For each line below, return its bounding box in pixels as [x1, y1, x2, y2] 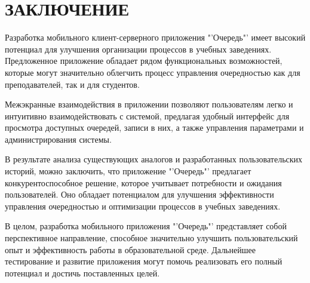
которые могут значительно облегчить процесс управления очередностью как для [5, 66, 300, 78]
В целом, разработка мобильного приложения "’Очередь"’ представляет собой [5, 220, 287, 232]
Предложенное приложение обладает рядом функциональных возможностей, [5, 54, 283, 67]
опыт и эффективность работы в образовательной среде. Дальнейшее [5, 243, 256, 256]
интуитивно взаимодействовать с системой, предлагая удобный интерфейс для [5, 109, 290, 122]
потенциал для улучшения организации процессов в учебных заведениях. [5, 42, 272, 55]
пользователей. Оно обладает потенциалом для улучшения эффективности [5, 188, 274, 201]
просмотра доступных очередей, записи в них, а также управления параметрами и [5, 121, 304, 134]
